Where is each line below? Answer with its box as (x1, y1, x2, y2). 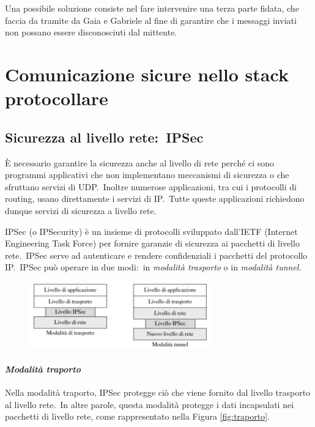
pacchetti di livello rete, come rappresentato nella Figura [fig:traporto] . (5, 410, 270, 423)
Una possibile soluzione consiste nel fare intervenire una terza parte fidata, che (5, 2, 299, 14)
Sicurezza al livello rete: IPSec (5, 127, 204, 146)
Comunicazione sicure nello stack (5, 61, 289, 86)
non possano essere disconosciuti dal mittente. (5, 26, 177, 39)
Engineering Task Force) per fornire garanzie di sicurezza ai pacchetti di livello (5, 237, 300, 250)
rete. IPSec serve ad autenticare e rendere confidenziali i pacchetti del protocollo (5, 248, 308, 261)
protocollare (5, 86, 108, 111)
